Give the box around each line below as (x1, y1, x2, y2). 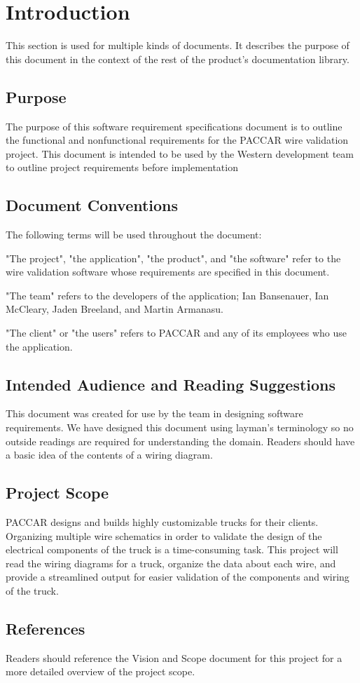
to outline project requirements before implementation (6, 160, 238, 175)
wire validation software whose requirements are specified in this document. (6, 264, 330, 279)
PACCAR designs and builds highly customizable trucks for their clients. (6, 515, 319, 529)
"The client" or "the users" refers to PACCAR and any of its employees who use (6, 325, 347, 340)
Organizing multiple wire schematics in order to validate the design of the (6, 528, 322, 543)
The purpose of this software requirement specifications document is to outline (6, 119, 342, 133)
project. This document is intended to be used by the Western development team (6, 146, 354, 161)
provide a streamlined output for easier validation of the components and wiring (6, 569, 349, 584)
